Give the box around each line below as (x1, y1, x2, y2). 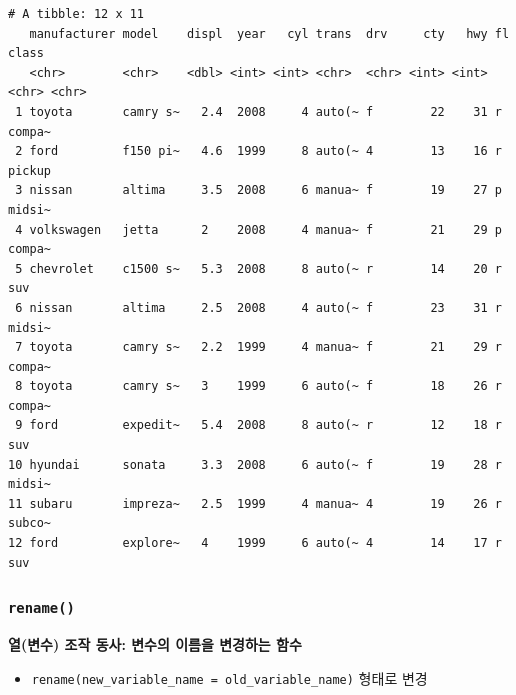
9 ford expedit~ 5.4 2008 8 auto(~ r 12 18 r (15, 418, 502, 433)
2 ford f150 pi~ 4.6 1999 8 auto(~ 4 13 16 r (15, 144, 502, 159)
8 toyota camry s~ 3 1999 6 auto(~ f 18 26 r (15, 379, 502, 394)
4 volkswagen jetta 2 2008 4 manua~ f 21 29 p (15, 222, 502, 237)
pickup (8, 163, 51, 178)
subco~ (8, 516, 51, 531)
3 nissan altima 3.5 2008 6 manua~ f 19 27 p (15, 183, 502, 198)
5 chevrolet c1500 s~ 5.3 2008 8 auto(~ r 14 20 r (15, 261, 502, 276)
